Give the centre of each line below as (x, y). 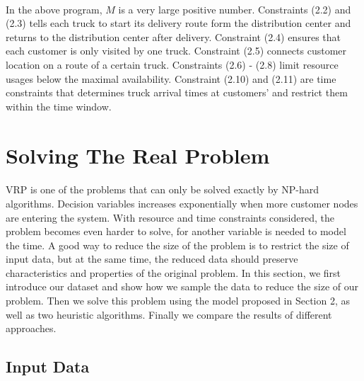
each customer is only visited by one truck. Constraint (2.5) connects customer (176, 51)
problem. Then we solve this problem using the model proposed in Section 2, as (178, 301)
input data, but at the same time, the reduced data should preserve (152, 259)
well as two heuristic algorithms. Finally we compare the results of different (169, 314)
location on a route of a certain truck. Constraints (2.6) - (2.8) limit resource (172, 64)
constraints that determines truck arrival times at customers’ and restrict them (177, 92)
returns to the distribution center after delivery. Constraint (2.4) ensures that (174, 36)
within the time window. (59, 106)
